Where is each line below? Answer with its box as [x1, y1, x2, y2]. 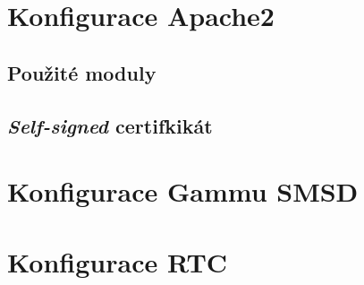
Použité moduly [7, 58, 157, 86]
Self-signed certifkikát [7, 111, 213, 139]
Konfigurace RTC [7, 243, 228, 280]
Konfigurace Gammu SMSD [7, 173, 359, 210]
